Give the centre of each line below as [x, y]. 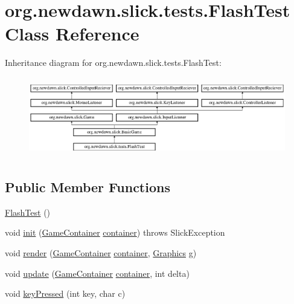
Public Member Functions [88, 187]
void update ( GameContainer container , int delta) [97, 273]
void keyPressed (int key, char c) [65, 293]
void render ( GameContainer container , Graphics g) [101, 253]
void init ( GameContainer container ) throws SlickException [115, 232]
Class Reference [72, 34]
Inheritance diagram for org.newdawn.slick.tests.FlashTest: [113, 63]
